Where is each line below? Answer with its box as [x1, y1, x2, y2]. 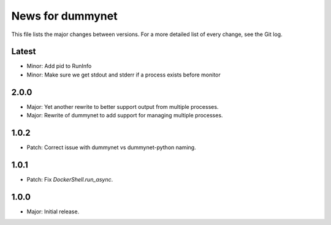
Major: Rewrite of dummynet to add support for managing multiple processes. [26, 112, 223, 119]
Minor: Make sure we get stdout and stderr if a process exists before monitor [26, 71, 221, 78]
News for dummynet [11, 9, 118, 23]
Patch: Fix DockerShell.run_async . [26, 175, 113, 183]
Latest [11, 46, 36, 57]
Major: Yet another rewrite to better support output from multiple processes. [26, 103, 219, 110]
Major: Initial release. [26, 208, 80, 215]
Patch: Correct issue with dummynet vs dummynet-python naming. [26, 144, 196, 151]
